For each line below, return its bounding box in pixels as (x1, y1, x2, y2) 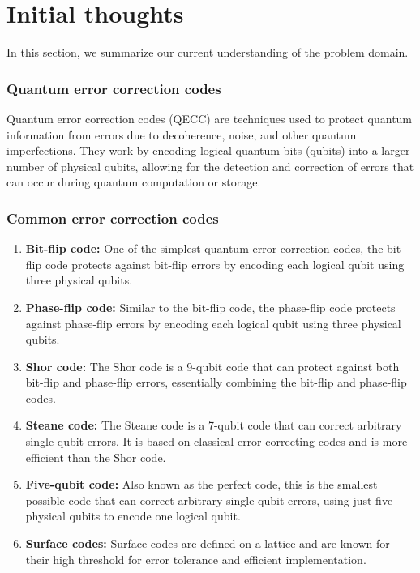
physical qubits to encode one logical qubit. (25, 507, 241, 524)
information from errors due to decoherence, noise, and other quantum (6, 126, 357, 143)
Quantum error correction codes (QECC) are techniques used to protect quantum (6, 109, 413, 126)
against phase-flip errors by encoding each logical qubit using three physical (25, 314, 401, 331)
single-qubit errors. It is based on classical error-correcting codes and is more (25, 433, 408, 450)
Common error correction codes (6, 207, 219, 228)
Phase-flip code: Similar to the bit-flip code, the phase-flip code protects (25, 298, 396, 315)
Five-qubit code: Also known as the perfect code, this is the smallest (25, 476, 378, 493)
